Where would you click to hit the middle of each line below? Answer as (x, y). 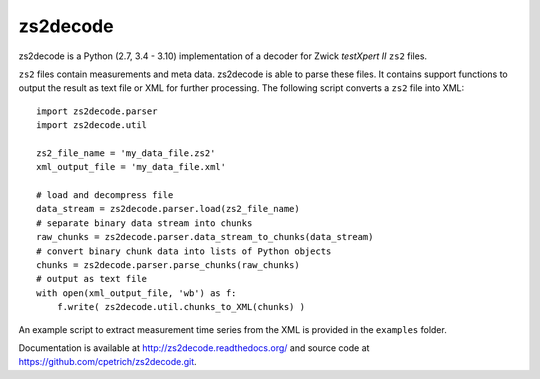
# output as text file (92, 279)
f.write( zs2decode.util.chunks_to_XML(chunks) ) (180, 307)
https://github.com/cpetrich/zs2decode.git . (107, 362)
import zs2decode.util (92, 125)
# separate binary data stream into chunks (144, 223)
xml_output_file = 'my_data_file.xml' (131, 167)
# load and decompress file (105, 195)
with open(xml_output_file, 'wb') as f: (136, 293)
